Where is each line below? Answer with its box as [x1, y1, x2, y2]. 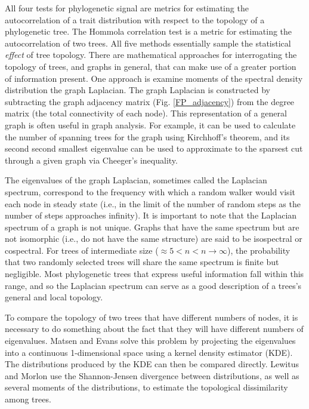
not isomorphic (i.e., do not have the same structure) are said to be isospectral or [5, 232, 302, 245]
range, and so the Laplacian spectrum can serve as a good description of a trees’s [5, 279, 302, 291]
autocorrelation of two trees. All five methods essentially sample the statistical [5, 36, 291, 49]
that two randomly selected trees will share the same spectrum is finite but [5, 256, 279, 268]
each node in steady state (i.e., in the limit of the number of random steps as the [5, 197, 301, 210]
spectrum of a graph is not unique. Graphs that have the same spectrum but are [5, 220, 299, 233]
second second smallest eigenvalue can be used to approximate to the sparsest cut [5, 142, 303, 155]
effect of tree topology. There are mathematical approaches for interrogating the [5, 48, 297, 61]
